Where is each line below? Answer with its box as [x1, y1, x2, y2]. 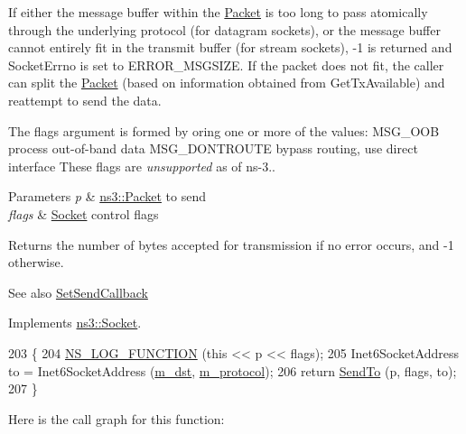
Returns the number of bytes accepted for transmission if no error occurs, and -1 [8, 235, 454, 254]
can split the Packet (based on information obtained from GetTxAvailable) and [8, 73, 445, 92]
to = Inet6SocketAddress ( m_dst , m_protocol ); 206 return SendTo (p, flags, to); [8, 361, 457, 380]
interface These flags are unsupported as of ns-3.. [8, 156, 276, 175]
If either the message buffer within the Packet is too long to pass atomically [8, 3, 428, 21]
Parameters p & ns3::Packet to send [8, 187, 207, 206]
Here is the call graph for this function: [8, 409, 225, 428]
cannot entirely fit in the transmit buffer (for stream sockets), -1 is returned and [8, 38, 452, 57]
